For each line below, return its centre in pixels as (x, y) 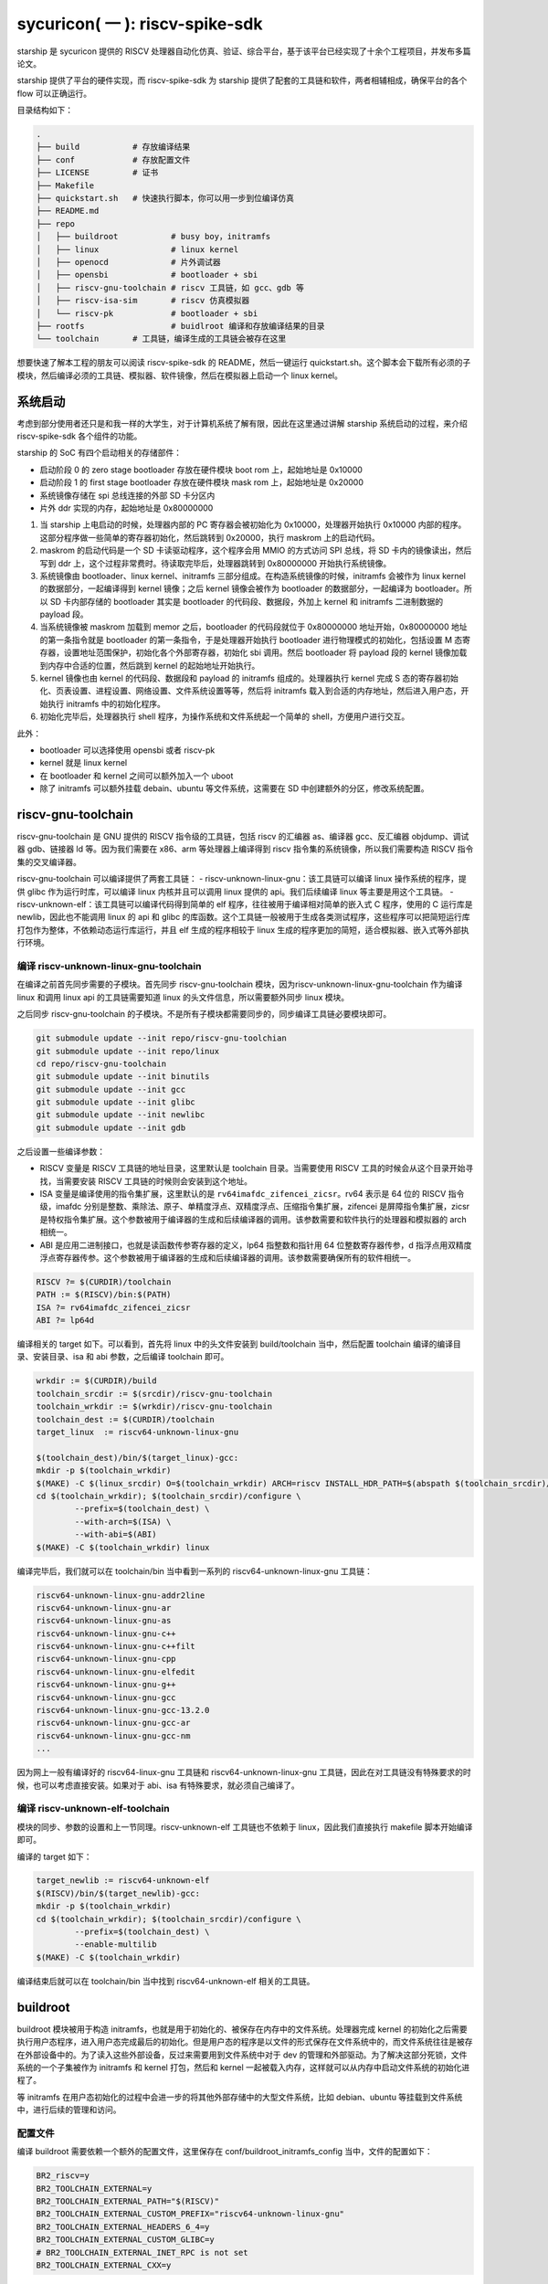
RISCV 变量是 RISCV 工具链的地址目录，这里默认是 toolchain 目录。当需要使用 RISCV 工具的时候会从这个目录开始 (253, 1168)
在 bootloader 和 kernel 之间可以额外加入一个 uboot (137, 776)
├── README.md (68, 211)
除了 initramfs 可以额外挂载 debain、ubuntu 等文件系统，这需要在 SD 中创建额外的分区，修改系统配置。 (234, 788)
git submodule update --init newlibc (121, 1115)
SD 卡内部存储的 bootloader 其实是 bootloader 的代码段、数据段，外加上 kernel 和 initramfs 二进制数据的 (247, 601)
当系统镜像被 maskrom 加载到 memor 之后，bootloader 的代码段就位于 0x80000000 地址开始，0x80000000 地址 (253, 627)
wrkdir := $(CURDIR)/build (96, 1381)
